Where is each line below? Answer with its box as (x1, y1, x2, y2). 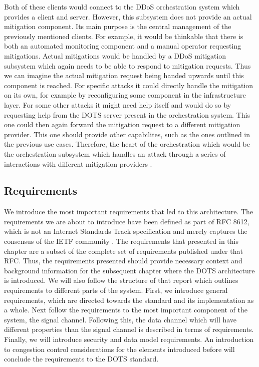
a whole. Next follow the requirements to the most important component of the (4, 304, 247, 315)
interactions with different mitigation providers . (4, 158, 152, 169)
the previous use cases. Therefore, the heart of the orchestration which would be (4, 139, 250, 149)
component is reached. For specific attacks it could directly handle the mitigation (4, 80, 253, 90)
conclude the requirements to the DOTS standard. (4, 353, 159, 364)
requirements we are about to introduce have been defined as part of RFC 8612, (4, 216, 249, 226)
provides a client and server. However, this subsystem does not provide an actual (4, 11, 252, 22)
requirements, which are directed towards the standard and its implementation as (4, 294, 254, 305)
